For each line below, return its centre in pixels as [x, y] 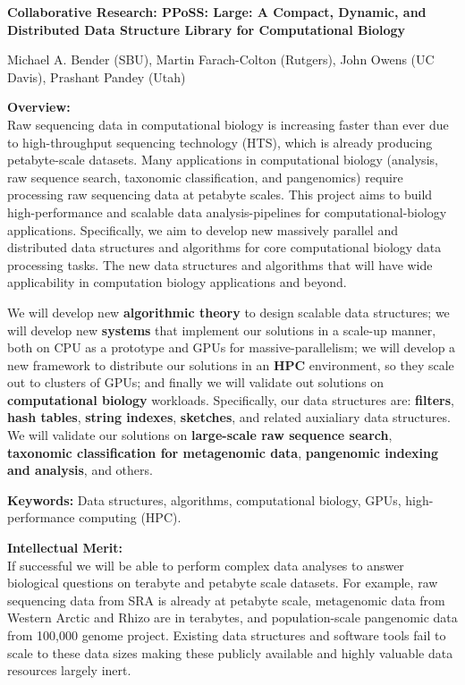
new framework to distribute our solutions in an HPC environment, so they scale [231, 364]
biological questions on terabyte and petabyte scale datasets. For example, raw [223, 583]
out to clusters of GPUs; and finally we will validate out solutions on [196, 382]
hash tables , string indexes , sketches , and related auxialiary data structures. [229, 417]
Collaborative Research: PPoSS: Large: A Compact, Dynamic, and [217, 12]
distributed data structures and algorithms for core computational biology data [224, 247]
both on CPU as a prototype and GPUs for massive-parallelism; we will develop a [232, 347]
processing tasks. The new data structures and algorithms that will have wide [220, 264]
